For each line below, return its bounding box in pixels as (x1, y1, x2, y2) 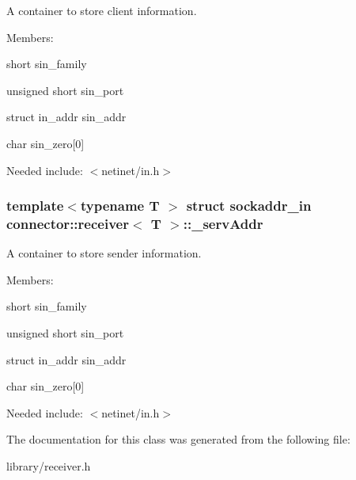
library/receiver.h (6, 458, 91, 474)
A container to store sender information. (6, 245, 202, 261)
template (6, 196, 64, 215)
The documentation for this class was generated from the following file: (6, 431, 350, 448)
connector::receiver (6, 214, 129, 233)
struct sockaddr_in (186, 196, 312, 215)
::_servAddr (183, 214, 263, 233)
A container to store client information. (6, 2, 197, 18)
